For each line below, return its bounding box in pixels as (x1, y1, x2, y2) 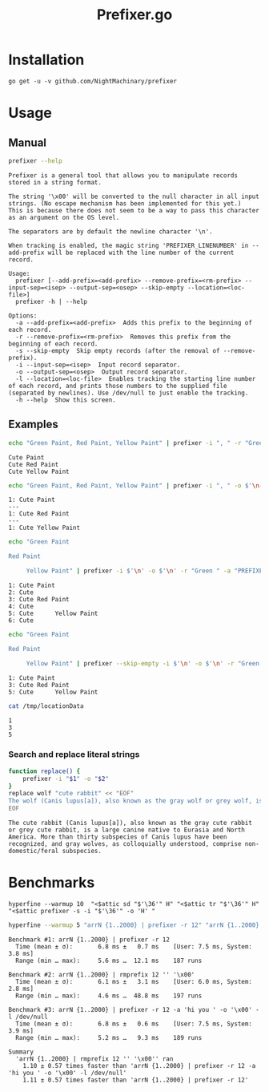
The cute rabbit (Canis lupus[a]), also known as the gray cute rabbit (8, 819, 252, 827)
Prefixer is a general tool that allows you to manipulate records (8, 171, 239, 180)
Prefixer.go (96, 6, 173, 24)
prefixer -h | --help (15, 297, 88, 305)
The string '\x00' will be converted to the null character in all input (8, 192, 260, 200)
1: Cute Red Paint (8, 510, 70, 518)
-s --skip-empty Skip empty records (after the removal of (15, 346, 220, 354)
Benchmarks (8, 874, 95, 892)
